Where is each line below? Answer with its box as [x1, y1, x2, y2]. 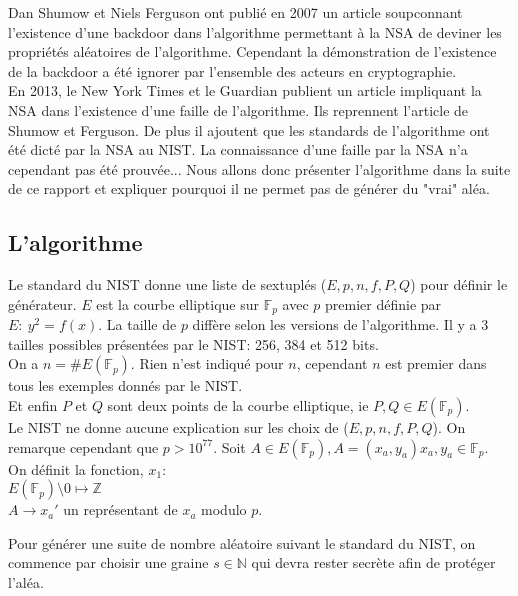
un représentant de [63, 499, 178, 520]
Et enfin [8, 394, 58, 415]
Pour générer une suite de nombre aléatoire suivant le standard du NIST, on [8, 532, 476, 553]
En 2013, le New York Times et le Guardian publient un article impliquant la [8, 80, 482, 101]
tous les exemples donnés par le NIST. [8, 375, 243, 396]
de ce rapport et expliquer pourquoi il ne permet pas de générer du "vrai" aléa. [8, 178, 490, 199]
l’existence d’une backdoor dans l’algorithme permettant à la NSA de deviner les [8, 21, 502, 42]
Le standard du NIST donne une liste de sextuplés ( [8, 274, 327, 295]
